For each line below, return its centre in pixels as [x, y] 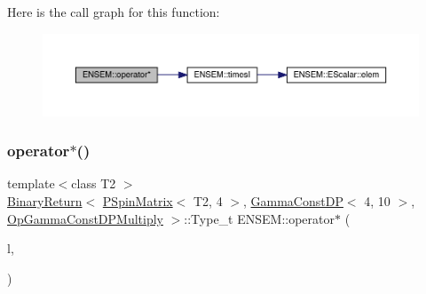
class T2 [94, 183]
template [31, 183]
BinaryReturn [45, 200]
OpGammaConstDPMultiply [85, 218]
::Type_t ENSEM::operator [260, 218]
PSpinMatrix [138, 200]
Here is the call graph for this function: [114, 12]
